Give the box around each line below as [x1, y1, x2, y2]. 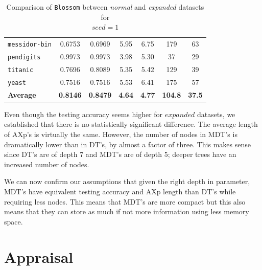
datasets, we [197, 108, 235, 119]
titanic [8, 66, 34, 74]
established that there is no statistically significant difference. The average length [4, 119, 258, 129]
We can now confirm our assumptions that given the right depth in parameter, [4, 176, 250, 187]
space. [4, 216, 23, 227]
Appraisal [4, 246, 74, 267]
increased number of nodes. [4, 159, 89, 169]
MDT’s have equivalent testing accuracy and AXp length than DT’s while [4, 186, 236, 196]
